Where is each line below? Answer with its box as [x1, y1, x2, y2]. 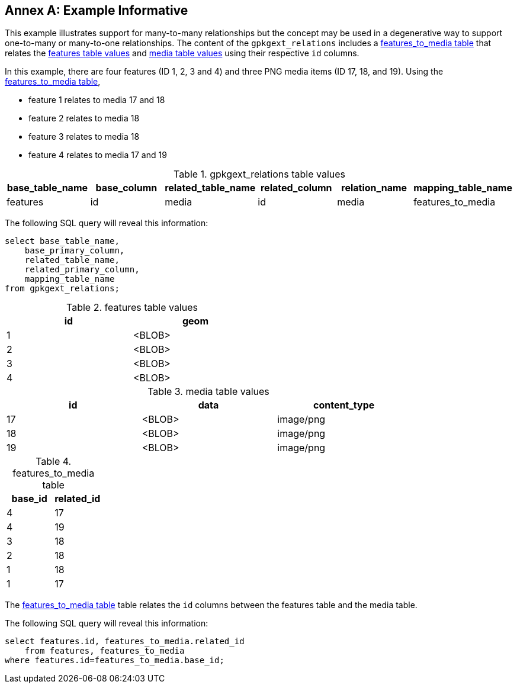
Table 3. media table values [147, 385, 269, 398]
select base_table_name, [5, 236, 120, 246]
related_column [260, 182, 332, 194]
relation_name [341, 182, 407, 194]
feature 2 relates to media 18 [28, 113, 140, 124]
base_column [95, 182, 158, 194]
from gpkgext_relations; [5, 284, 120, 294]
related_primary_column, [24, 265, 140, 275]
